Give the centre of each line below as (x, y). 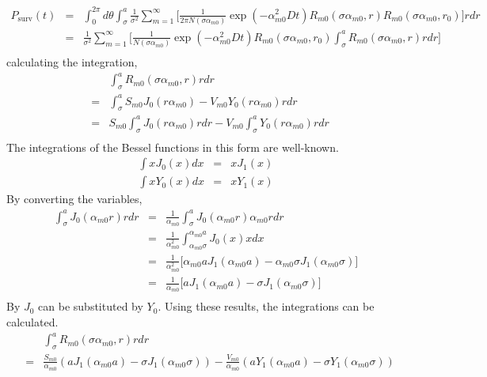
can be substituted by (91, 306)
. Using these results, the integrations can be (266, 306)
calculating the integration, (72, 62)
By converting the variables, (74, 199)
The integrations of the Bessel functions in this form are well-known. (173, 147)
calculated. (32, 321)
